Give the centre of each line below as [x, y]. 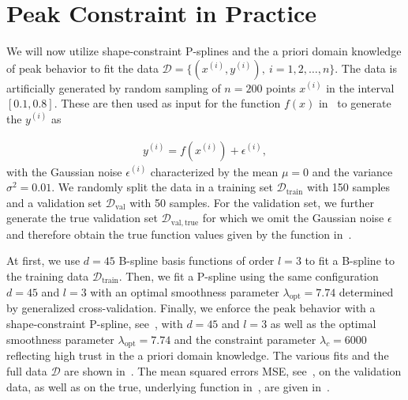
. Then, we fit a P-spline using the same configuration [249, 275]
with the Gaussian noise [64, 171]
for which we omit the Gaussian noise [293, 218]
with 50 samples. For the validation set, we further [252, 202]
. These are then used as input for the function [167, 103]
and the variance [352, 171]
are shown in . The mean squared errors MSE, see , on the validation [233, 370]
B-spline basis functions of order [197, 260]
